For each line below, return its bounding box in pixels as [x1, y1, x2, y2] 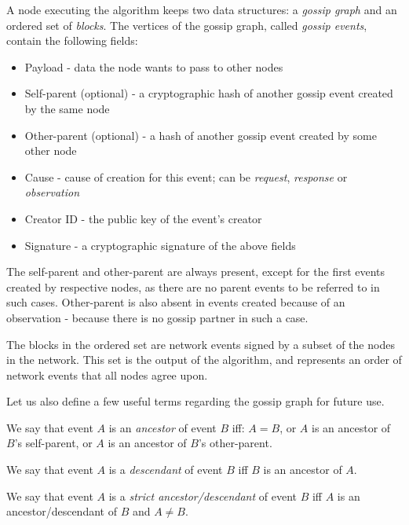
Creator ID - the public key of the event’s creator [24, 210, 262, 226]
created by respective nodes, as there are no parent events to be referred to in [6, 278, 380, 295]
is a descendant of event [108, 461, 223, 478]
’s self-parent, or [14, 435, 93, 451]
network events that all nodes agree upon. [6, 366, 208, 383]
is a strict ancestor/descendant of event [108, 487, 297, 504]
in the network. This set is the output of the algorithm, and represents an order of [6, 351, 402, 368]
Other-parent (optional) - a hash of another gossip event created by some [24, 127, 377, 143]
